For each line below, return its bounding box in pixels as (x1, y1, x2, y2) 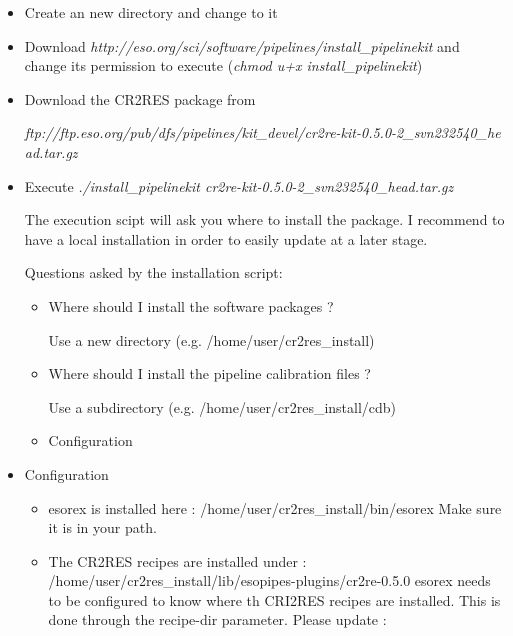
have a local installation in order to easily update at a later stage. (24, 228, 428, 249)
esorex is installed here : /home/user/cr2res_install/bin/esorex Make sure (48, 497, 502, 518)
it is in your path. (48, 517, 157, 538)
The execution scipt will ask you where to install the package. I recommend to (24, 209, 505, 230)
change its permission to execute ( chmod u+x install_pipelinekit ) (24, 55, 423, 76)
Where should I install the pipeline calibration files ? (48, 363, 371, 384)
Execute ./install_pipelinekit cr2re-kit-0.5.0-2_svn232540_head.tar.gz (24, 175, 454, 196)
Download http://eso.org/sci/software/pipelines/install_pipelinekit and (24, 35, 460, 56)
